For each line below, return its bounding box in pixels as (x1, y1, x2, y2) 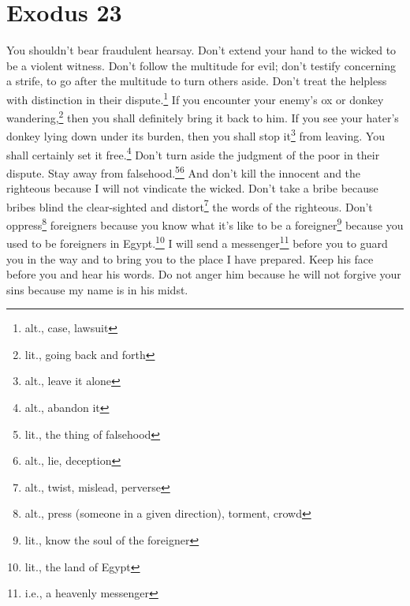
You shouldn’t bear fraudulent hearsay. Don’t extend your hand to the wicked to (6, 42, 397, 58)
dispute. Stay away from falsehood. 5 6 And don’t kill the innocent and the (6, 162, 361, 181)
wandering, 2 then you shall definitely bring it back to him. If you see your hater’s (6, 107, 399, 125)
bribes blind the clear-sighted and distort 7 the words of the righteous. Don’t (6, 196, 373, 215)
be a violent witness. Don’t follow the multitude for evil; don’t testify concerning (6, 57, 397, 73)
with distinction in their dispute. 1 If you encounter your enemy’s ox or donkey (6, 88, 384, 107)
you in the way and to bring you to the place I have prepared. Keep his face (6, 250, 374, 267)
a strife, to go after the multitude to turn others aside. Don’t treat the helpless (6, 73, 387, 89)
